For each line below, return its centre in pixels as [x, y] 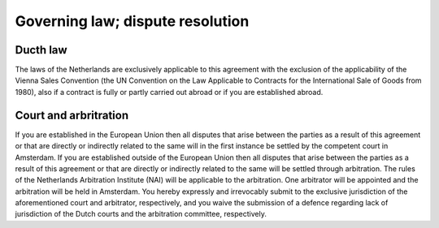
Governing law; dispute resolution [132, 21]
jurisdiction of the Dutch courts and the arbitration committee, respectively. [141, 214]
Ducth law [41, 50]
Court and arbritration [72, 115]
